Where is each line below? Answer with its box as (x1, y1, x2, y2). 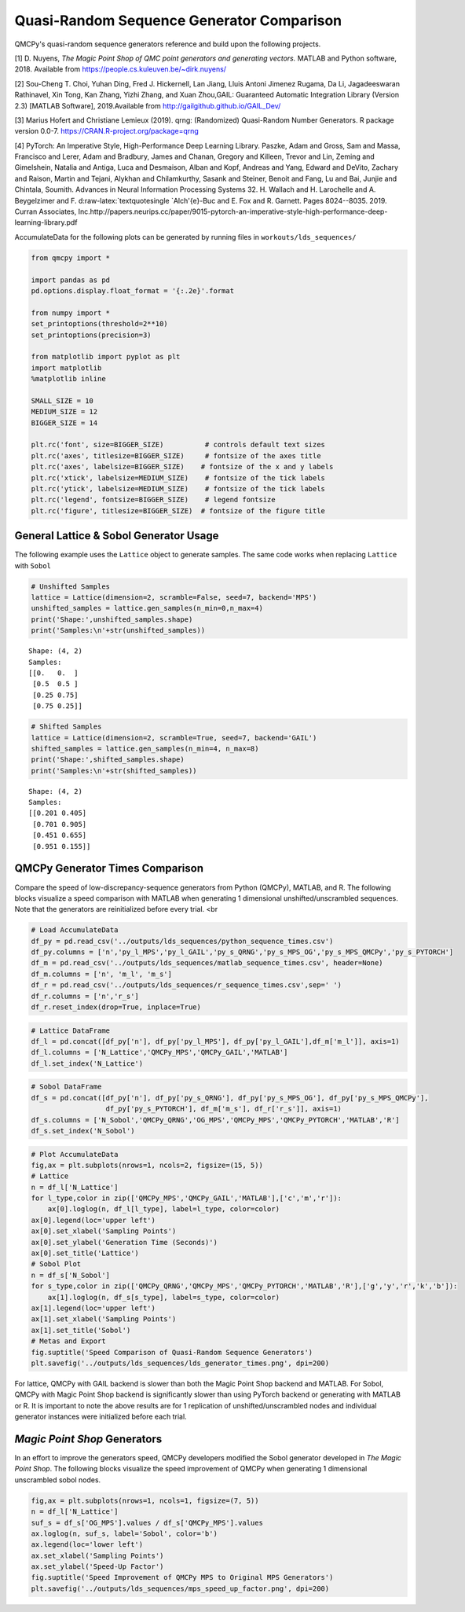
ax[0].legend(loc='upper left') (31, 1215, 156, 1225)
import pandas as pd (31, 275, 110, 285)
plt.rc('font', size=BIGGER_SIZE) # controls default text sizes (31, 440, 326, 450)
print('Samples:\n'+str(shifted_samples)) (31, 766, 197, 775)
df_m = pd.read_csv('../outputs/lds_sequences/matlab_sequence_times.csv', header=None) (31, 959, 384, 968)
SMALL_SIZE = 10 (31, 396, 94, 405)
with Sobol (14, 560, 51, 570)
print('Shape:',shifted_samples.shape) (31, 755, 185, 764)
